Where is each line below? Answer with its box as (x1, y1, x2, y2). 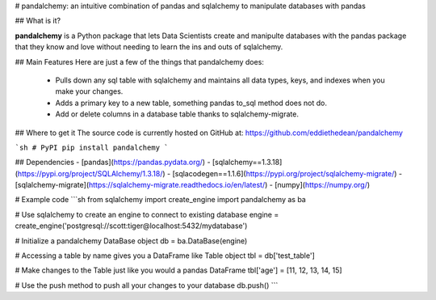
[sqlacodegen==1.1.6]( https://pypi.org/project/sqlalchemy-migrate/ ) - (172, 168, 403, 178)
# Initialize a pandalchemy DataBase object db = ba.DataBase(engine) (15, 235, 248, 246)
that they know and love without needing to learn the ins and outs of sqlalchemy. (15, 42, 283, 52)
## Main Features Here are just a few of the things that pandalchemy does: (15, 57, 264, 66)
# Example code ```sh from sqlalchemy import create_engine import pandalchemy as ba (15, 195, 306, 205)
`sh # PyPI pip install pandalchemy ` (15, 142, 169, 152)
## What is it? (15, 16, 61, 26)
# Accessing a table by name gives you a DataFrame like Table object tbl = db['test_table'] (15, 251, 315, 260)
